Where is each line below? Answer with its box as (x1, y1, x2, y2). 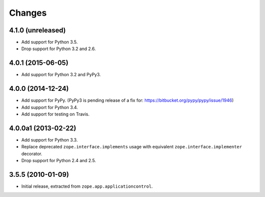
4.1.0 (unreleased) (9, 26, 66, 34)
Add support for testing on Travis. (21, 111, 90, 117)
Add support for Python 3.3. (21, 137, 78, 142)
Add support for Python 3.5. (21, 39, 78, 45)
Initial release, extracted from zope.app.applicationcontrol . (21, 183, 153, 189)
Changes (9, 7, 47, 18)
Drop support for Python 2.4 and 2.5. (21, 158, 96, 164)
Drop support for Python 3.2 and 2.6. (21, 46, 96, 52)
